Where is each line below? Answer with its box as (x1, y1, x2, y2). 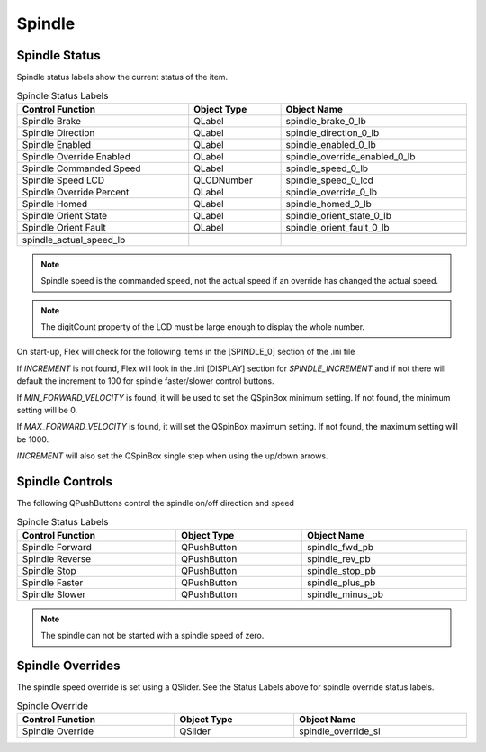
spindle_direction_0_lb (285, 126, 380, 139)
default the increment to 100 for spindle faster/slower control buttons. (16, 376, 274, 386)
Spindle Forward (22, 540, 92, 553)
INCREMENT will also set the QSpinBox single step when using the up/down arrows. (16, 450, 328, 461)
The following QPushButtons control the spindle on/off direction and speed (16, 498, 294, 509)
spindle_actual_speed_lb (22, 233, 126, 246)
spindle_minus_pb (307, 588, 384, 601)
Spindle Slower (22, 588, 86, 601)
